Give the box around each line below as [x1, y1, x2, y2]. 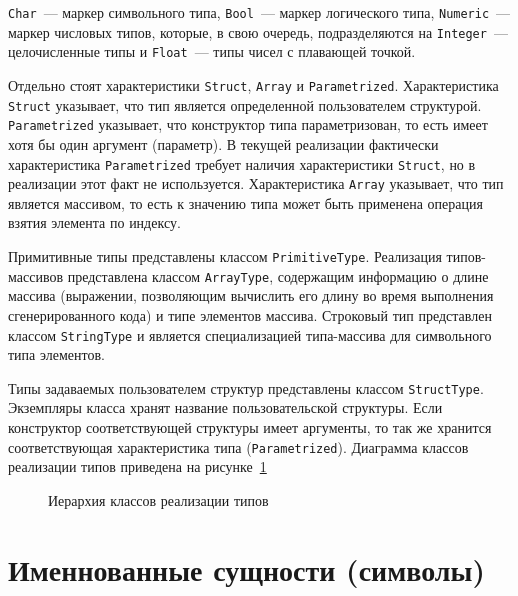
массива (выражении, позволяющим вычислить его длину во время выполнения [8, 285, 494, 306]
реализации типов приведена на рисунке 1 [8, 456, 267, 477]
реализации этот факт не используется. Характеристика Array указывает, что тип [8, 173, 504, 194]
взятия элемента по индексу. [8, 212, 181, 233]
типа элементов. [8, 344, 105, 365]
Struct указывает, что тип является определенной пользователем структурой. [8, 94, 482, 115]
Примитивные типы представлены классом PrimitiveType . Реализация [8, 246, 442, 267]
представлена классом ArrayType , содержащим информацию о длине [67, 265, 489, 286]
